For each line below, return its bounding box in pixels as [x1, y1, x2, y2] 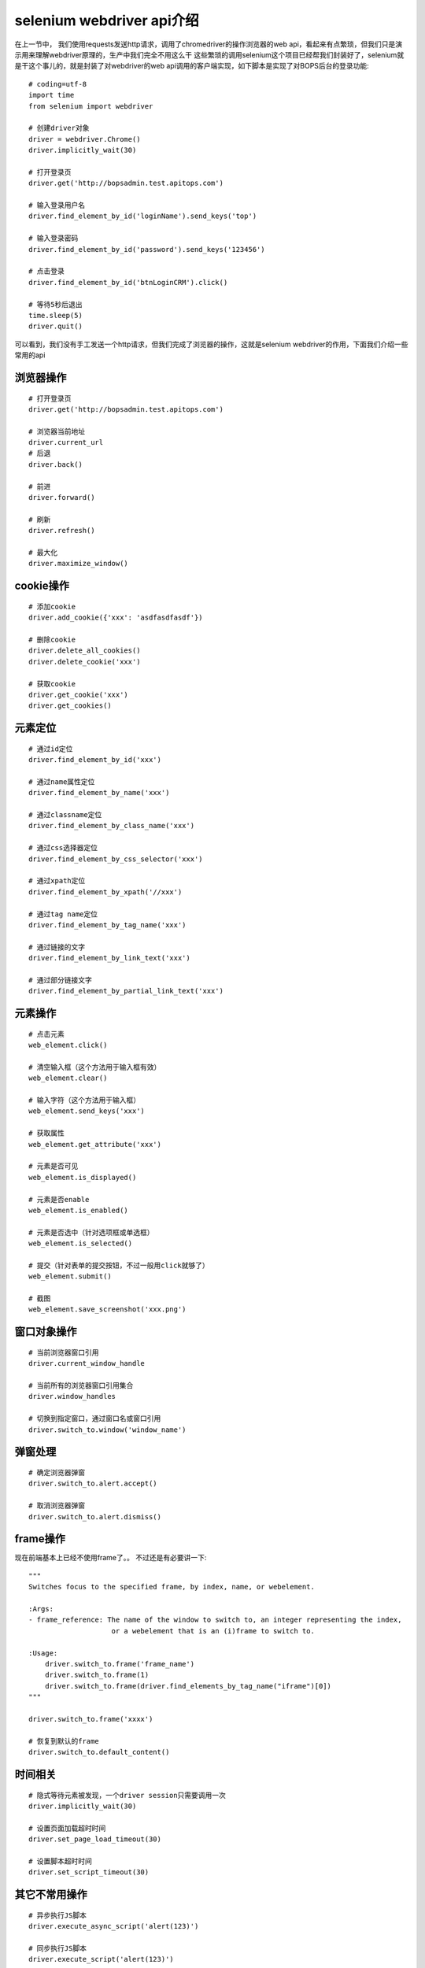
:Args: [28, 1604, 54, 1614]
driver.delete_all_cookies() [28, 646, 141, 655]
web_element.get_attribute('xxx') [28, 1140, 161, 1149]
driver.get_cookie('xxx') [28, 690, 129, 699]
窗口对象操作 [14, 1325, 77, 1338]
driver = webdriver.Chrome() [28, 135, 141, 143]
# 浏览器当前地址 [28, 427, 86, 436]
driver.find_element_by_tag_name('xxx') [28, 920, 187, 929]
